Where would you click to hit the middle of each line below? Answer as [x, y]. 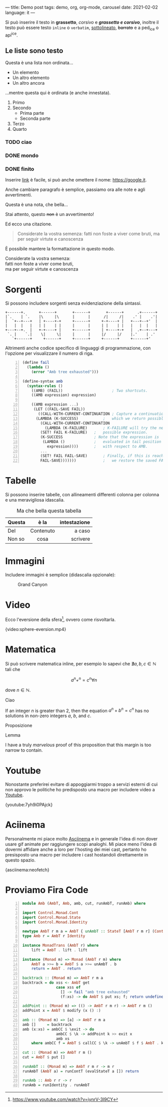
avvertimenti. [19, 195]
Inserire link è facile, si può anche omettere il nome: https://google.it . [76, 180]
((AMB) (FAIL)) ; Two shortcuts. [89, 390]
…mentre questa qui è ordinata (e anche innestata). [58, 93]
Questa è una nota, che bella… [37, 204]
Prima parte [32, 113]
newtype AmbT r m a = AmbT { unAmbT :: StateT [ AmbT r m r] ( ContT [94, 932]
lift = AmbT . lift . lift [59, 950]
